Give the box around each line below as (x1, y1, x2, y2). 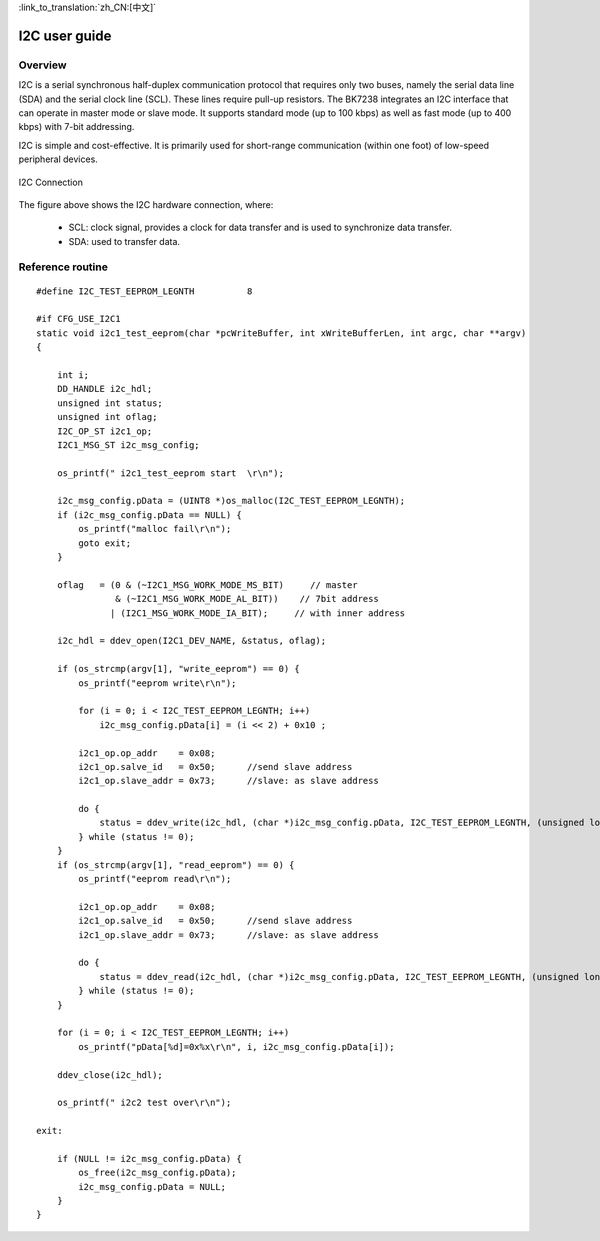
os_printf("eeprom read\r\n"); (78, 873, 232, 885)
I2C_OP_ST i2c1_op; (56, 425, 153, 437)
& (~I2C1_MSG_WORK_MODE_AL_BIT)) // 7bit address (115, 593, 379, 605)
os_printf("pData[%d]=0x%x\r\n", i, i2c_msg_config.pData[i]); (78, 1041, 395, 1052)
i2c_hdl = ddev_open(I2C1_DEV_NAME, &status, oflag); (56, 635, 327, 647)
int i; (56, 369, 90, 380)
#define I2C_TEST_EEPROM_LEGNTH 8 (36, 285, 253, 297)
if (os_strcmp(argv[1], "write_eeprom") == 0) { (56, 663, 300, 675)
